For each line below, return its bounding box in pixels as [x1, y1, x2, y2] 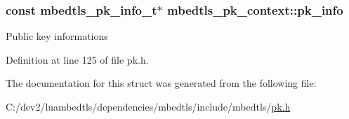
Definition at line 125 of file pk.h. [6, 52, 149, 66]
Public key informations [6, 29, 108, 43]
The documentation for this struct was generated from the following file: [6, 76, 317, 90]
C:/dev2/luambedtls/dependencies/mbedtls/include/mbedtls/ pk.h [6, 99, 291, 113]
